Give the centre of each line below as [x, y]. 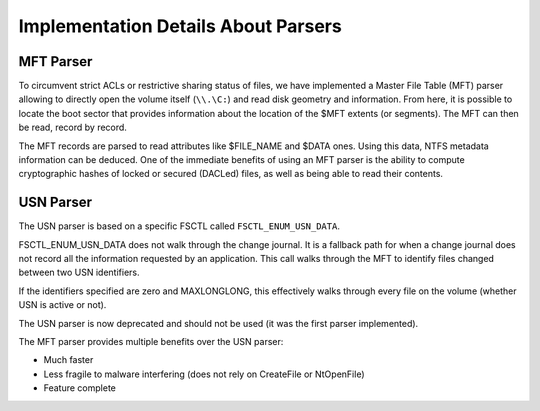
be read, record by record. [72, 127]
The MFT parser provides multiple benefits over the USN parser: [151, 342]
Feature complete [80, 388]
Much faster [68, 360]
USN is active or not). [62, 305]
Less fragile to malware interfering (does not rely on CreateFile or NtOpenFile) [204, 374]
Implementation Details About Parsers [180, 26]
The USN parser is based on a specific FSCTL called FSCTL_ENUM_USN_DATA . [179, 226]
